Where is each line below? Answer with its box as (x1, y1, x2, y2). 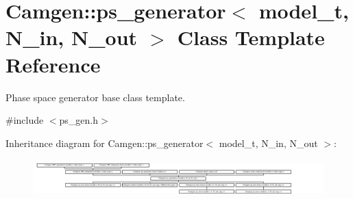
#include (5, 113, 44, 127)
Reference (5, 50, 101, 78)
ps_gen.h (59, 113, 99, 127)
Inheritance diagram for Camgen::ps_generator (5, 135, 204, 150)
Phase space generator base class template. (5, 90, 185, 104)
